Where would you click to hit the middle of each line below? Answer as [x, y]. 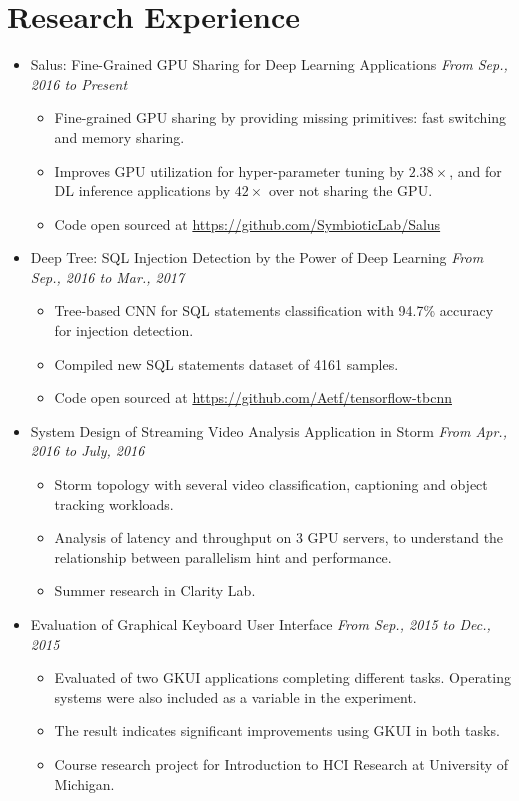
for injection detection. [124, 330]
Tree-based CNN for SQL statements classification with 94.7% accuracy [274, 310]
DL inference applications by [142, 190]
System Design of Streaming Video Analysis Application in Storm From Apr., [268, 430]
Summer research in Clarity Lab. [155, 590]
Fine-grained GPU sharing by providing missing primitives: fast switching [280, 117]
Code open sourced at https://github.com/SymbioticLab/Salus [247, 223]
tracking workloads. [114, 503]
